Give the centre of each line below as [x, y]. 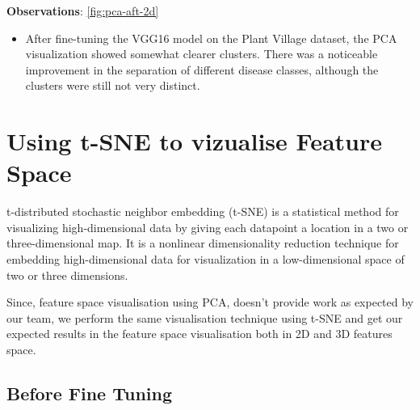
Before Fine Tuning [90, 393]
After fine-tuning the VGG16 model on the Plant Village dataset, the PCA [211, 38]
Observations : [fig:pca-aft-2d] [83, 11]
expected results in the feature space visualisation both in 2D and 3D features [199, 334]
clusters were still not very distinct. [113, 85]
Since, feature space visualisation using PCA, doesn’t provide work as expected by [210, 302]
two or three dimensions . [67, 275]
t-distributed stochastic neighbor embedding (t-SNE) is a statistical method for [203, 211]
